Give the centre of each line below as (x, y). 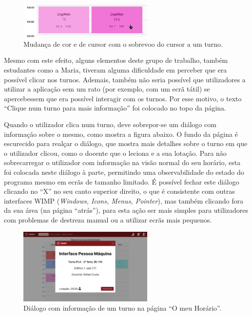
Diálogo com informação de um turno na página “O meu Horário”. (122, 308)
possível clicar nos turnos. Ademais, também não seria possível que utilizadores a (125, 79)
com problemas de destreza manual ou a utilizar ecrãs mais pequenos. (108, 219)
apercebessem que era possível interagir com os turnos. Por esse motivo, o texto (123, 98)
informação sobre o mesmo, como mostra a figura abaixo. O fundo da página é (121, 134)
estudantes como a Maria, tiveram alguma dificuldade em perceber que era (116, 70)
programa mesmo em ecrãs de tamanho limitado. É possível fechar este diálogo (122, 181)
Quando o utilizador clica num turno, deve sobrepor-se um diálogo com (110, 124)
